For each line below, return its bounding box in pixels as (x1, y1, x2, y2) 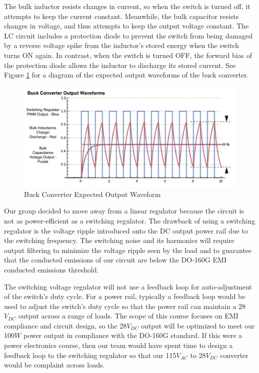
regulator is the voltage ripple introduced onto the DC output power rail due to (4, 225, 248, 235)
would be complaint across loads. (4, 359, 105, 370)
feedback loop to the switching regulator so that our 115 (4, 349, 176, 360)
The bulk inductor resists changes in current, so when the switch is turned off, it (4, 1, 250, 11)
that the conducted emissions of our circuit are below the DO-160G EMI (4, 254, 226, 265)
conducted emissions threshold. (4, 264, 99, 274)
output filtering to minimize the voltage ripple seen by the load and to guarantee (4, 244, 252, 255)
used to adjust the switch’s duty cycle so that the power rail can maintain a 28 (4, 300, 246, 311)
